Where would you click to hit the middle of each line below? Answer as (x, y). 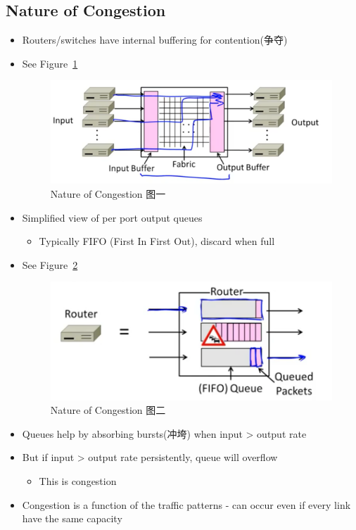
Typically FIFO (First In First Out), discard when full (157, 241)
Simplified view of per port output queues (112, 217)
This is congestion (78, 481)
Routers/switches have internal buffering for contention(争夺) (155, 40)
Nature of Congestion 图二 (108, 410)
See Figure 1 (50, 63)
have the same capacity (72, 518)
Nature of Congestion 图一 (108, 193)
